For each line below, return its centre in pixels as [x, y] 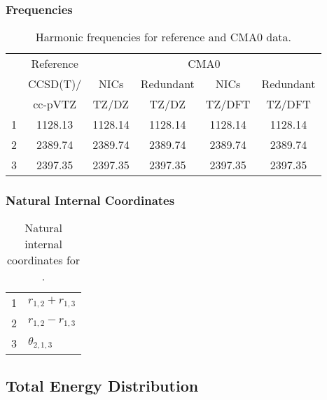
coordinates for [43, 260]
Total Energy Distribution [102, 385]
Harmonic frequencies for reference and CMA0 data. [163, 37]
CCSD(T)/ [55, 84]
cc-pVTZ [55, 104]
